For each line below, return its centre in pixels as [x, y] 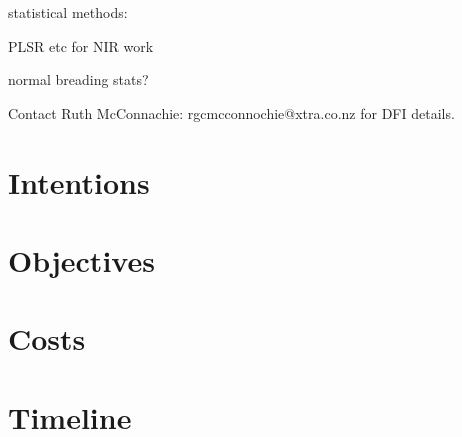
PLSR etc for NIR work [81, 45]
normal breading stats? [78, 79]
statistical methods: [68, 12]
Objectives [81, 259]
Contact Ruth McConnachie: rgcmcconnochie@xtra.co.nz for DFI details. [231, 112]
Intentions [79, 181]
